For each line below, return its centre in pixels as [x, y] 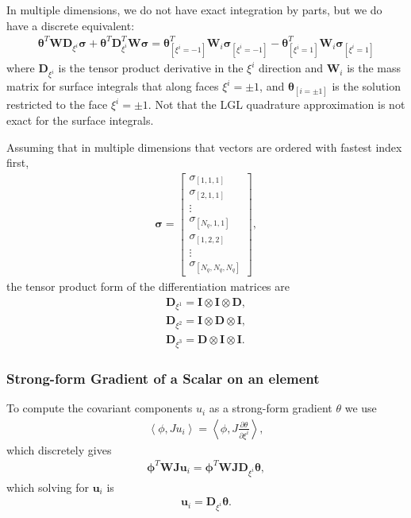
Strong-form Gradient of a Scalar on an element [163, 378]
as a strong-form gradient [271, 408]
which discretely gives [59, 449]
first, [18, 162]
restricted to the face [57, 104]
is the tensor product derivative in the [151, 68]
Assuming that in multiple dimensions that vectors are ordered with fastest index [204, 147]
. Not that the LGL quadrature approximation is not [277, 104]
